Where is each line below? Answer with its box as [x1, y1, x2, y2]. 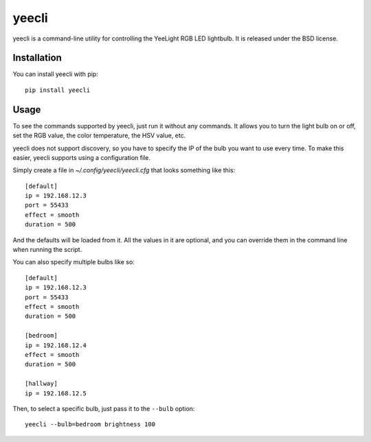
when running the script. [12, 246, 82, 254]
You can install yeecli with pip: [12, 70, 99, 78]
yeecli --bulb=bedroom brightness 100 [25, 421, 156, 428]
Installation [12, 52, 62, 64]
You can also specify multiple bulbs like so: [12, 258, 135, 266]
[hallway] [25, 380, 58, 388]
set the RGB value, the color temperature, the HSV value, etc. [12, 131, 186, 140]
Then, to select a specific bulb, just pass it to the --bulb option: [12, 404, 195, 412]
